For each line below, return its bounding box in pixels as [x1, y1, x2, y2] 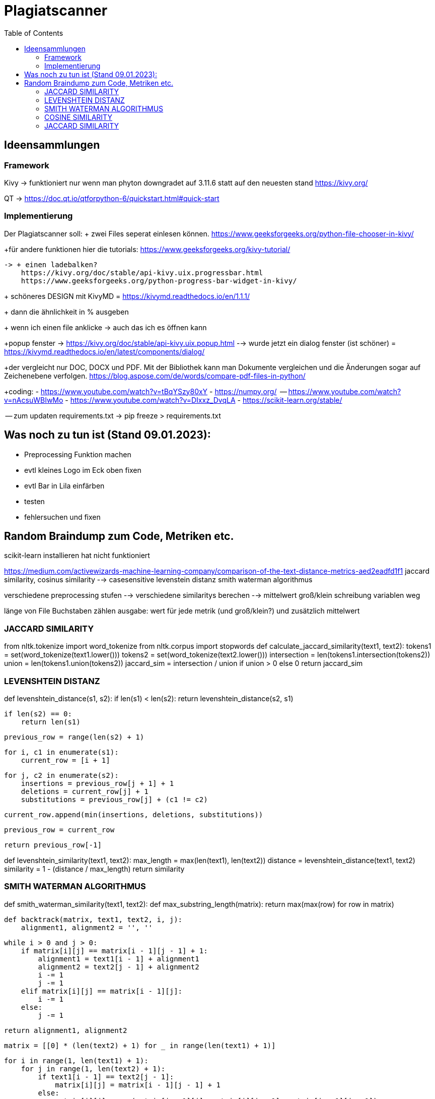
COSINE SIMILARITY [44, 112, 112, 121]
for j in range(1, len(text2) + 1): [21, 1064, 166, 1073]
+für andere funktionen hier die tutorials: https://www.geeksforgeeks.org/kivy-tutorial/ [4, 245, 291, 254]
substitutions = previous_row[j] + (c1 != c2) [21, 795, 208, 804]
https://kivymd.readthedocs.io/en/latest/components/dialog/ [4, 347, 205, 356]
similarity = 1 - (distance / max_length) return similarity [4, 864, 185, 873]
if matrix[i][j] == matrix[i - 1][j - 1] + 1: [21, 946, 208, 955]
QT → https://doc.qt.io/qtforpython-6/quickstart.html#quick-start [4, 194, 220, 203]
